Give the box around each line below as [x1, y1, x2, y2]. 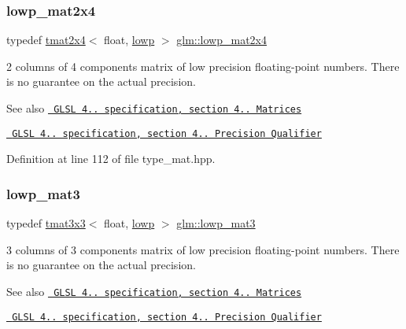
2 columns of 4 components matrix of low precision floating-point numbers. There [6, 57, 400, 74]
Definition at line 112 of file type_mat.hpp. [6, 150, 216, 167]
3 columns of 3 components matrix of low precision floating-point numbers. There [6, 241, 400, 257]
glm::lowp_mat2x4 [176, 31, 267, 48]
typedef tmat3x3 [6, 215, 86, 231]
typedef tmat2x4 [6, 31, 86, 48]
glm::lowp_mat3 [176, 215, 256, 231]
